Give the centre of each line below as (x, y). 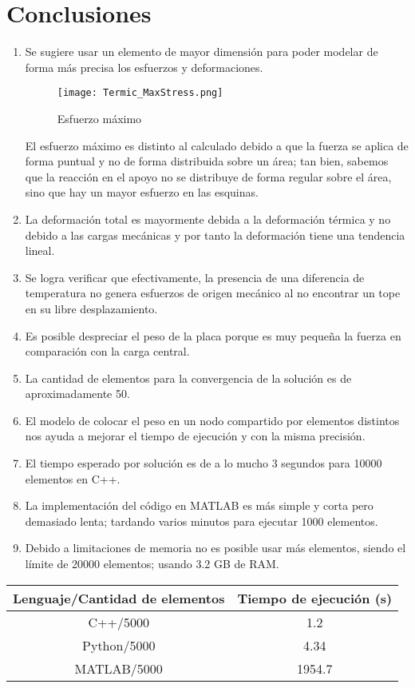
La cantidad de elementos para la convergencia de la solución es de (188, 378)
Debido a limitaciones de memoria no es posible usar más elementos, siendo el (215, 548)
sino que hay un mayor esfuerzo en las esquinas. (142, 192)
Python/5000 (119, 645)
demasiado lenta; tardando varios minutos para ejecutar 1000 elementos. (202, 521)
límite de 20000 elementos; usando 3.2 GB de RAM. (152, 564)
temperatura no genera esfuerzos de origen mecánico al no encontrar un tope (213, 293)
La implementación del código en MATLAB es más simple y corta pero (199, 505)
